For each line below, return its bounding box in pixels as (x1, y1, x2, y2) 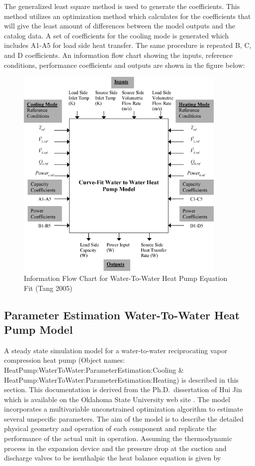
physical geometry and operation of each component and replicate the (4, 423, 217, 434)
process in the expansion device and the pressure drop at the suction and (4, 443, 227, 453)
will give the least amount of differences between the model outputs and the (4, 20, 235, 31)
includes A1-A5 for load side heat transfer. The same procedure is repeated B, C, (4, 40, 252, 50)
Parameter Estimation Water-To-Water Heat (4, 307, 240, 322)
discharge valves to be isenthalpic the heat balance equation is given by (4, 453, 221, 463)
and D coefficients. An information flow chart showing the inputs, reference (4, 49, 233, 60)
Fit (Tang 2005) (24, 282, 73, 293)
